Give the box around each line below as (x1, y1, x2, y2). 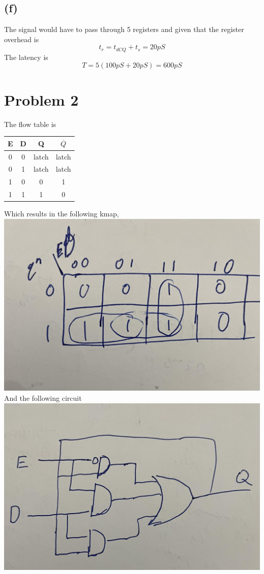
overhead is (4, 34, 39, 44)
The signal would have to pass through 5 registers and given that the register (4, 24, 244, 35)
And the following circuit (4, 392, 82, 403)
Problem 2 (4, 89, 79, 110)
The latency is (4, 51, 48, 62)
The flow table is (4, 118, 56, 129)
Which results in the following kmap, (4, 208, 119, 219)
